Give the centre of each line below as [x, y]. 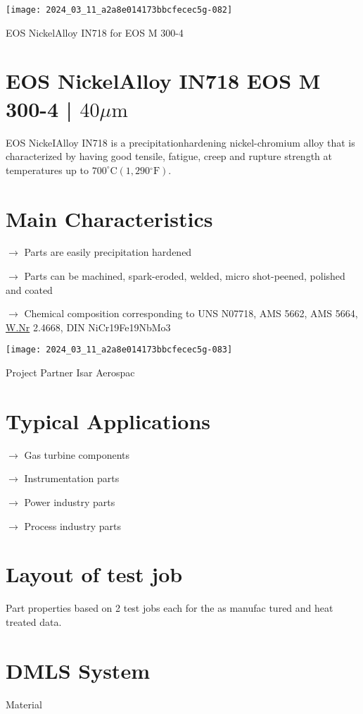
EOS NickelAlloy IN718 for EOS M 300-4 [95, 32]
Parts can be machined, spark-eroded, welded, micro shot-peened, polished [185, 276]
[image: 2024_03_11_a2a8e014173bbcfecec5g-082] [119, 10]
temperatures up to [47, 170]
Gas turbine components [77, 454]
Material [24, 704]
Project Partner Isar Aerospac [70, 373]
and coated [29, 289]
